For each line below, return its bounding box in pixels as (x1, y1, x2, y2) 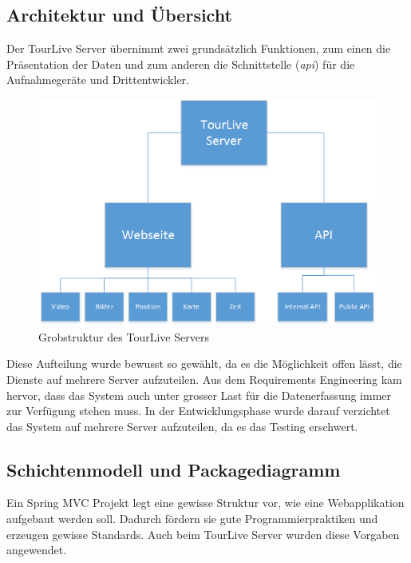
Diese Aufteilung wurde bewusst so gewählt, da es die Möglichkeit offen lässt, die (6, 355, 402, 372)
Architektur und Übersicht (6, 2, 232, 27)
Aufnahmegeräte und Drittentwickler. (6, 71, 189, 88)
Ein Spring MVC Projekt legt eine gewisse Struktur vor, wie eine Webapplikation (6, 494, 405, 511)
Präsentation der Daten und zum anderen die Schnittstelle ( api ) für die (6, 55, 355, 72)
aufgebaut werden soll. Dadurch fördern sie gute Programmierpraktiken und (6, 510, 378, 527)
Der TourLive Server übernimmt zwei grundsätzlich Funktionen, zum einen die (6, 40, 391, 57)
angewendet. (6, 541, 67, 558)
